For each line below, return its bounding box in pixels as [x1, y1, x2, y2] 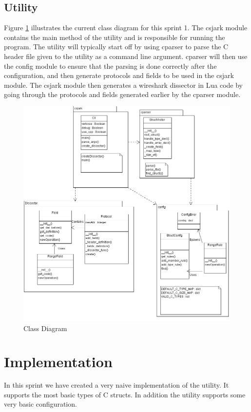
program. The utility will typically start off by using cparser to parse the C [4, 41, 229, 52]
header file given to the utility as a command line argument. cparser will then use [4, 51, 248, 61]
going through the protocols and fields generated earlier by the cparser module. [4, 89, 241, 99]
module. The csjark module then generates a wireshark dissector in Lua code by [4, 79, 243, 90]
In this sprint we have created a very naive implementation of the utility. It [4, 380, 229, 390]
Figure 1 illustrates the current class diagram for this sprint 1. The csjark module [4, 22, 248, 33]
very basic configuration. [4, 399, 77, 409]
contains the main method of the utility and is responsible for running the [4, 32, 225, 42]
